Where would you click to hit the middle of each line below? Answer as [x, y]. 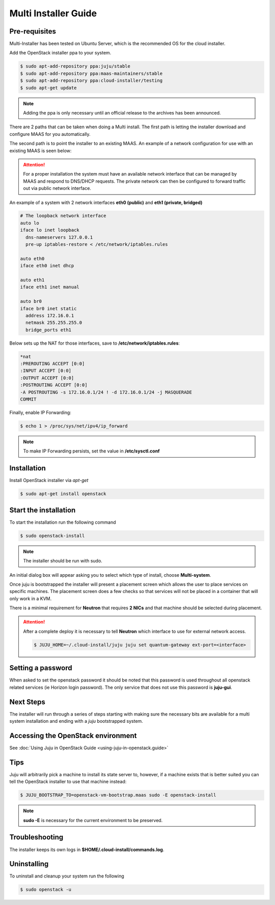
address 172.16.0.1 [50, 315]
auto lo [30, 223]
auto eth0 [32, 259]
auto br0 [31, 301]
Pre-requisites [33, 31]
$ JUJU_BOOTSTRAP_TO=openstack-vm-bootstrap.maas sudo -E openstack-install [118, 795]
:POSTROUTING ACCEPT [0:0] [54, 385]
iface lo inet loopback [50, 230]
